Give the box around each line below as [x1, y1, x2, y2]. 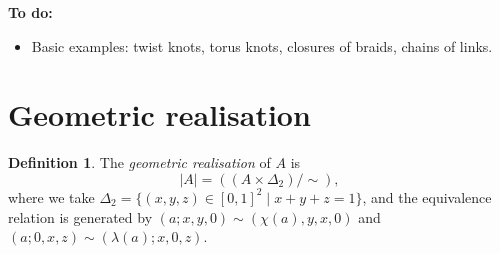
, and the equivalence [362, 186, 492, 207]
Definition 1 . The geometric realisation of [8, 152, 271, 173]
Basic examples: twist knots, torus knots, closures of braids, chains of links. [31, 35, 493, 56]
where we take [8, 186, 95, 207]
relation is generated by [8, 206, 153, 227]
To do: [8, 2, 53, 22]
